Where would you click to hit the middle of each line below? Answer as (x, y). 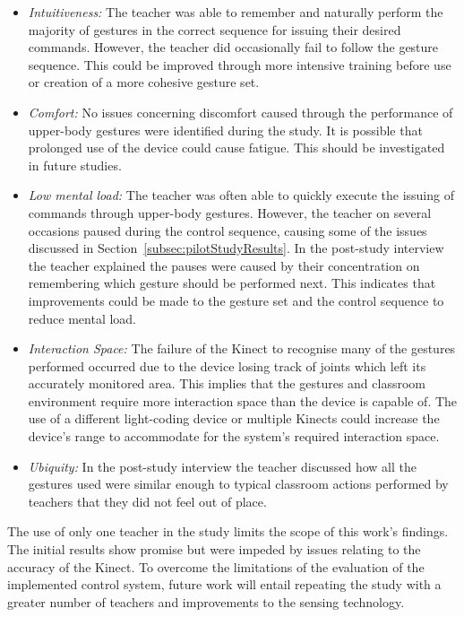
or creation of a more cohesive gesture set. (144, 82)
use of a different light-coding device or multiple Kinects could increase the (234, 418)
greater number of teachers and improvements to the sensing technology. (206, 601)
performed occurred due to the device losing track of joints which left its (227, 365)
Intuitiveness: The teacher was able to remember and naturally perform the (236, 12)
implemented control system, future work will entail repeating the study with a (224, 584)
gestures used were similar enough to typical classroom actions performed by (238, 484)
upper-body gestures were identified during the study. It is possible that (225, 130)
